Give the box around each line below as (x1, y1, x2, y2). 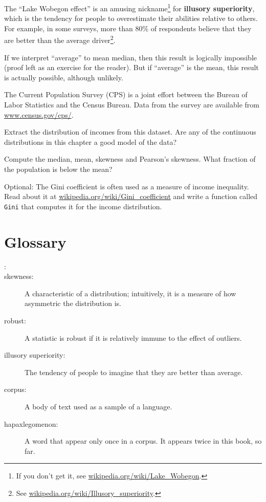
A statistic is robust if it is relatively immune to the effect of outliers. (25, 332, 242, 343)
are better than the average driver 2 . (4, 33, 116, 46)
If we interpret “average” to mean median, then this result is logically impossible (4, 52, 257, 62)
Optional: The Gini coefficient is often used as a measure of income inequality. (4, 181, 249, 191)
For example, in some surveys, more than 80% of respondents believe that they (4, 23, 252, 33)
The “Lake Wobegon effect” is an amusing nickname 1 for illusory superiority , (4, 2, 255, 13)
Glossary (4, 231, 66, 252)
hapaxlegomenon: (4, 418, 58, 429)
